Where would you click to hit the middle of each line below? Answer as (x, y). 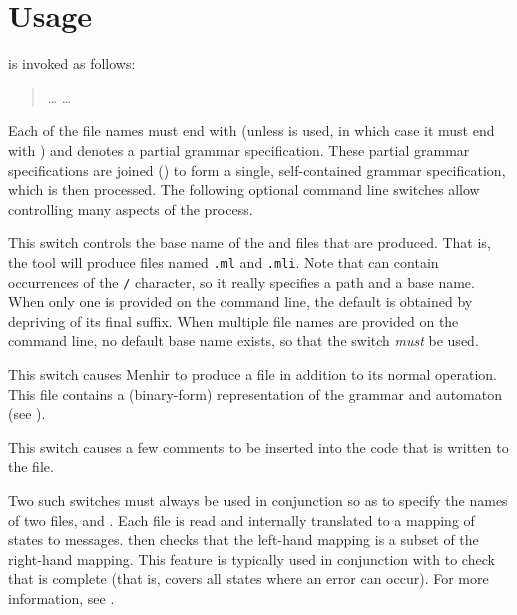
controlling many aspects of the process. (130, 208)
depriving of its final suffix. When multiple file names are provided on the (233, 320)
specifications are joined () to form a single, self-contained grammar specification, (257, 169)
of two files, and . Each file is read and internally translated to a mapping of (241, 519)
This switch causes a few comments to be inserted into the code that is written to (258, 446)
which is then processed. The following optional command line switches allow (244, 189)
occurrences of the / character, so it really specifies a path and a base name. (241, 281)
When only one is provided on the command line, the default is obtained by (240, 301)
